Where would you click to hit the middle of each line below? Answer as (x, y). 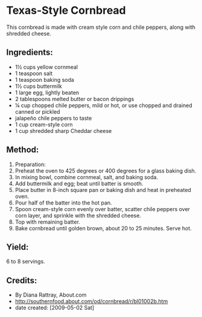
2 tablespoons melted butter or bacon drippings (74, 99)
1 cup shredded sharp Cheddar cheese (63, 131)
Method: (23, 150)
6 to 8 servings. (26, 262)
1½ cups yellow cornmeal (46, 67)
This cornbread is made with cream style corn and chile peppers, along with (101, 27)
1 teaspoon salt (34, 73)
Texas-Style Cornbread (66, 11)
